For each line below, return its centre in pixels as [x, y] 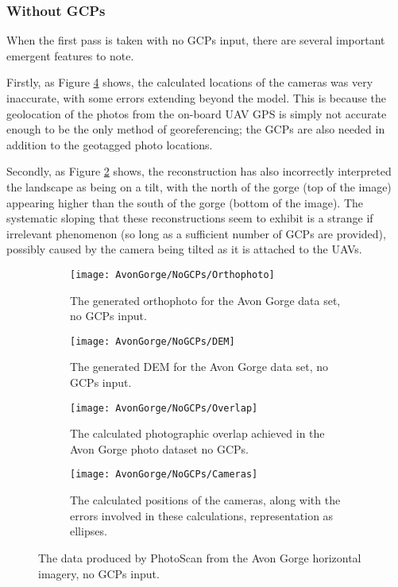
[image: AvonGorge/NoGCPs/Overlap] [164, 408]
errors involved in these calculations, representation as [202, 515]
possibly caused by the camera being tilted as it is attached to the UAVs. [184, 249]
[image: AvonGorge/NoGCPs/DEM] [153, 341]
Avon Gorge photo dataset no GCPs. [159, 448]
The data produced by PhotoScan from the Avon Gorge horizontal [200, 557]
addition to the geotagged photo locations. [110, 144]
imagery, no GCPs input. [99, 573]
